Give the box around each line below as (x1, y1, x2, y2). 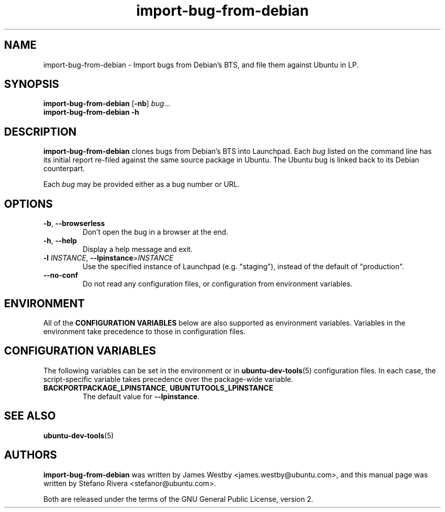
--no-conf (43, 271, 78, 280)
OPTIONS (4, 197, 53, 210)
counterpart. (43, 164, 85, 173)
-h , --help (43, 236, 77, 245)
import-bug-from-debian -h (43, 108, 139, 117)
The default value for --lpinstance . (82, 392, 200, 401)
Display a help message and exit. (82, 245, 193, 254)
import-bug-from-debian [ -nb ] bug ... (43, 99, 170, 108)
